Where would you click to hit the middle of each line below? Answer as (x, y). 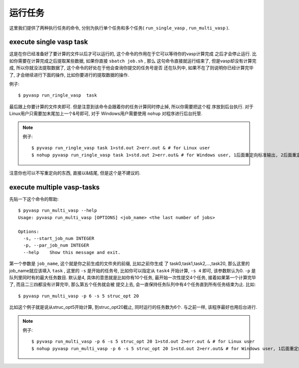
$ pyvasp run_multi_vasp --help (58, 211)
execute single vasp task (49, 42)
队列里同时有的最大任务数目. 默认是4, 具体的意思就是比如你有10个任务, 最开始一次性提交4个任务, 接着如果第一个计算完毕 (133, 277)
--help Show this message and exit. (72, 252)
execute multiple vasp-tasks (54, 187)
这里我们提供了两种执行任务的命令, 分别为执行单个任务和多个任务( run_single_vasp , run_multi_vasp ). (119, 28)
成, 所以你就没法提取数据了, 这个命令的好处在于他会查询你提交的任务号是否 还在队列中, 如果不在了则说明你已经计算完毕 (131, 68)
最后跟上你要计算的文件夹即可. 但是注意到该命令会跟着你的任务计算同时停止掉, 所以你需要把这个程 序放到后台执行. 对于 (131, 107)
